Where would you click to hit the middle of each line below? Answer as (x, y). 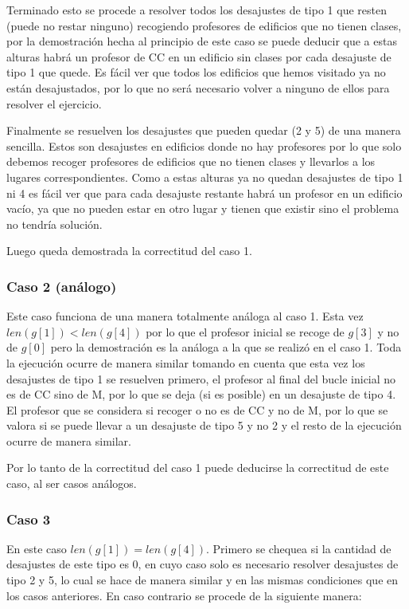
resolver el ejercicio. (54, 103)
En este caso (37, 548)
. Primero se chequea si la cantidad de (298, 548)
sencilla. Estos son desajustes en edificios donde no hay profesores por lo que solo (204, 145)
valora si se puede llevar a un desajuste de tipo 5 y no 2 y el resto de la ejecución (204, 425)
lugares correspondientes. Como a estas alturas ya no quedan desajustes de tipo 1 (205, 177)
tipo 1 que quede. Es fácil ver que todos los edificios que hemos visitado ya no (196, 72)
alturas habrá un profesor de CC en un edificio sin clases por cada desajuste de (199, 56)
